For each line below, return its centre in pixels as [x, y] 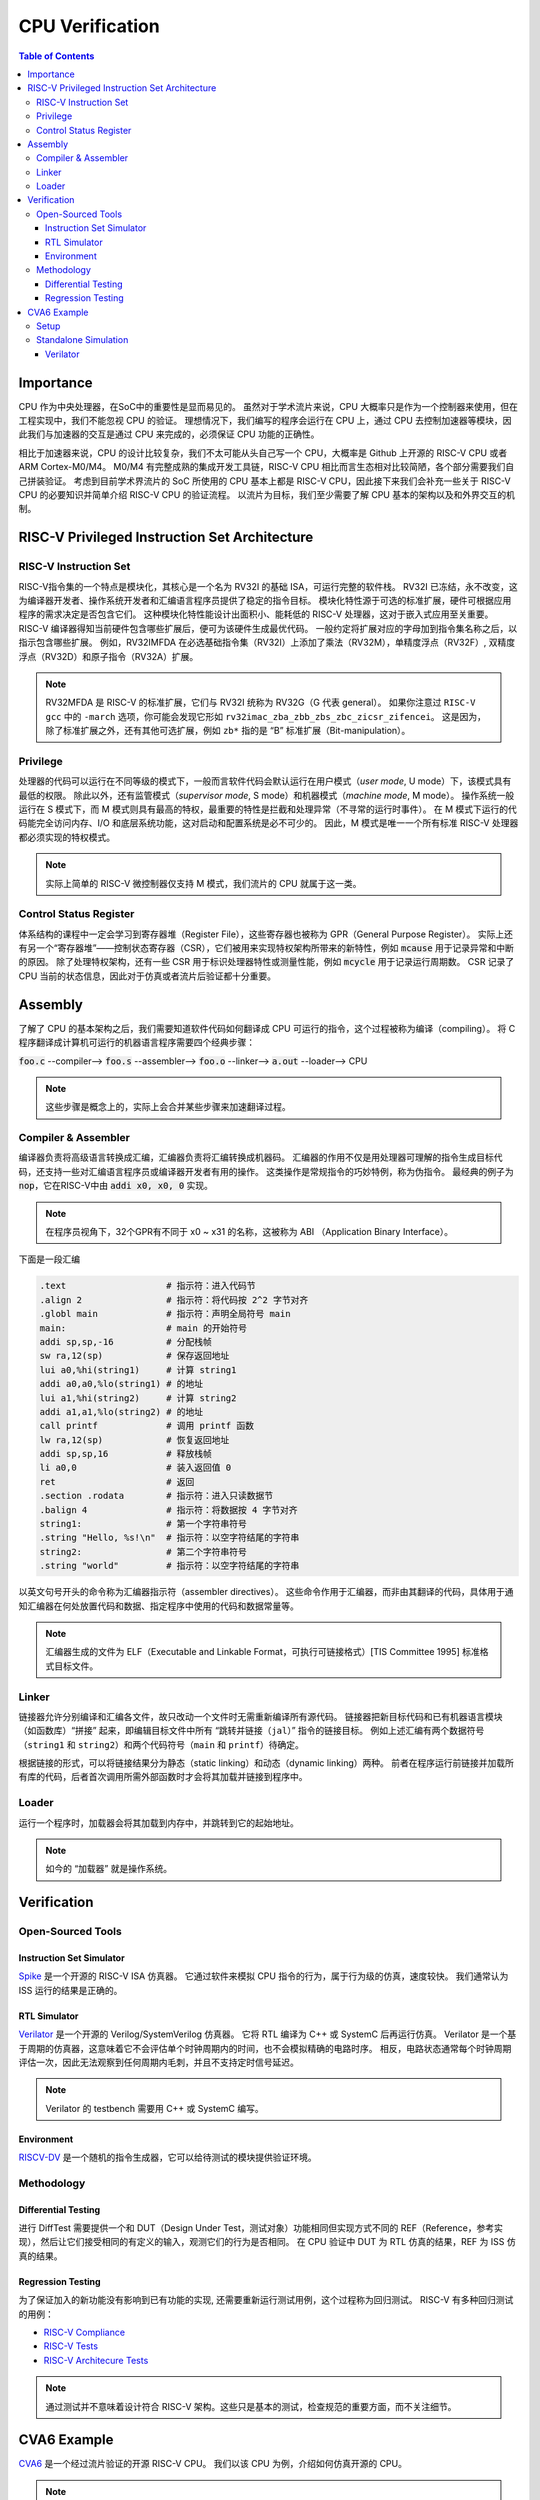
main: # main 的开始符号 [143, 1328]
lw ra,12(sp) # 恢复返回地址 [134, 1439]
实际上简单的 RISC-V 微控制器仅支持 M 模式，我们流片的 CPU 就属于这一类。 [203, 883]
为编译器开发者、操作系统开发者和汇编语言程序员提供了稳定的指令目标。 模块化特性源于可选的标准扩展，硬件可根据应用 [265, 600]
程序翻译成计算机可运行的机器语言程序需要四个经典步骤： [136, 1042]
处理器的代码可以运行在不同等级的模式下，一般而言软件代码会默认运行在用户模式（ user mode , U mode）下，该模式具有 [265, 781]
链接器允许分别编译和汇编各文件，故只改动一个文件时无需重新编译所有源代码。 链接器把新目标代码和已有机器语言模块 [260, 1716]
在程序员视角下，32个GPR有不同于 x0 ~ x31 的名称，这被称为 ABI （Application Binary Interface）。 [249, 1232]
